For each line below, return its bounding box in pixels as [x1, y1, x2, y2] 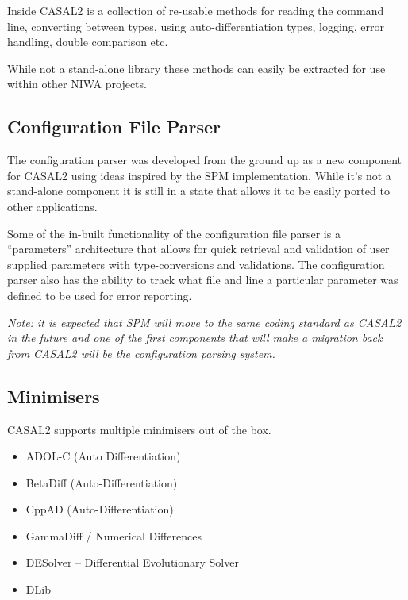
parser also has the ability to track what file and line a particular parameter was [7, 271, 398, 288]
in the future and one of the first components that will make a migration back [7, 329, 383, 346]
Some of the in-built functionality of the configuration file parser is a [7, 225, 341, 241]
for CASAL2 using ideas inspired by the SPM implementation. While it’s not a [7, 167, 391, 183]
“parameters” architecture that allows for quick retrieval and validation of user [7, 240, 390, 257]
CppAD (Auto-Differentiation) [25, 501, 174, 517]
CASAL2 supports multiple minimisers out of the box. [7, 421, 271, 437]
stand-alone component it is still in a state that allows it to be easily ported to [7, 183, 390, 199]
